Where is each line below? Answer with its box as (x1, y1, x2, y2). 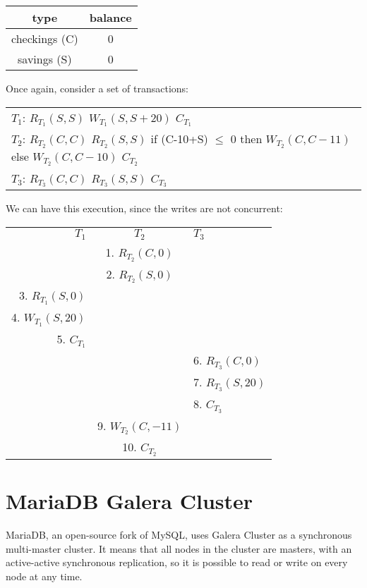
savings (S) (18, 51, 72, 67)
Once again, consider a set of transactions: (6, 81, 188, 95)
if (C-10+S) (150, 130, 208, 147)
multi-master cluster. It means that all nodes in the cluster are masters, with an (6, 541, 352, 556)
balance (89, 9, 132, 25)
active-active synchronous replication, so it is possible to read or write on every (6, 555, 348, 570)
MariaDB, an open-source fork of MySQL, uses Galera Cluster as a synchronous (6, 527, 352, 542)
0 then (230, 130, 263, 147)
